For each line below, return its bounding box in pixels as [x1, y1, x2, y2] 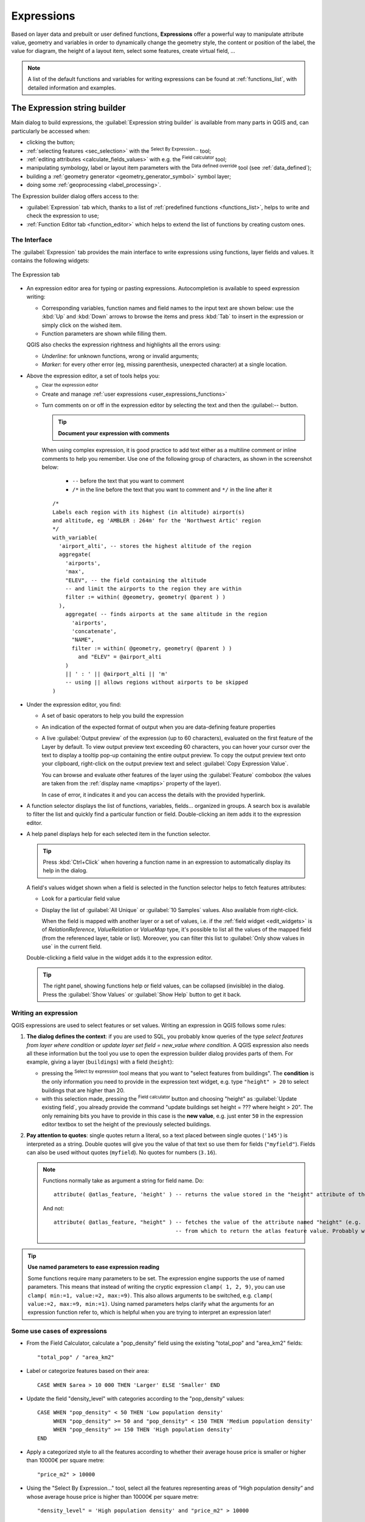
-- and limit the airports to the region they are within [64, 585, 242, 592]
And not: [43, 1204, 64, 1212]
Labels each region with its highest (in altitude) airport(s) [52, 508, 245, 516]
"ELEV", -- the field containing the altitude [64, 577, 207, 584]
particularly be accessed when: [11, 127, 91, 135]
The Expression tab [11, 271, 60, 278]
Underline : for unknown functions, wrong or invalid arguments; [41, 352, 199, 359]
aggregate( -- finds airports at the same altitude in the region [64, 611, 268, 618]
